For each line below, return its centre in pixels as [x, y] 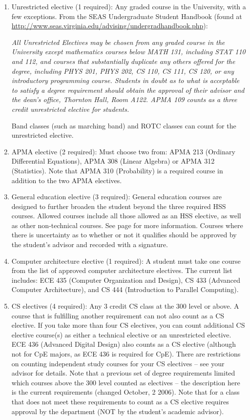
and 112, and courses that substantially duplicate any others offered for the [123, 61]
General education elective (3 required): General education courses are [117, 197]
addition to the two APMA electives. [67, 180]
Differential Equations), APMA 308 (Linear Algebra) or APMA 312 [113, 161]
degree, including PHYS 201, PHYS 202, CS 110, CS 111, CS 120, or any [123, 71]
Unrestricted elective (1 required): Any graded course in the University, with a [129, 6]
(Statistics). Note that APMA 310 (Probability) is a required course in [117, 170]
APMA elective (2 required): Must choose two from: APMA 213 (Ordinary [123, 151]
